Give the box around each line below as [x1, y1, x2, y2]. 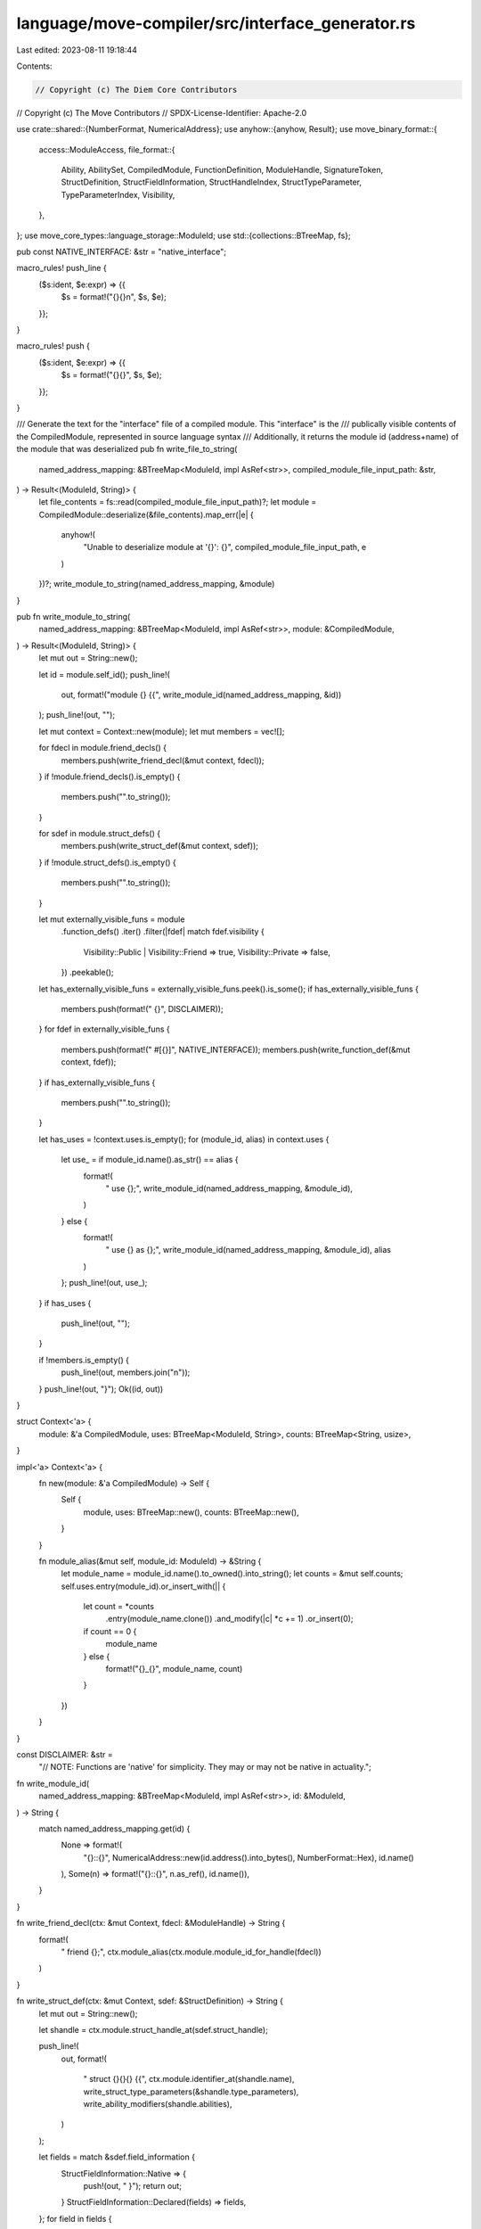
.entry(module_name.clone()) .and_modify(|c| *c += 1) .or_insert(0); [105, 1614, 354, 1624]
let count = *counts [83, 1601, 155, 1612]
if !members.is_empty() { [38, 1354, 129, 1365]
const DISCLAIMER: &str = [16, 1748, 113, 1760]
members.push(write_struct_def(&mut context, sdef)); [61, 841, 258, 851]
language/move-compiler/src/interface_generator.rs [16, 13, 416, 33]
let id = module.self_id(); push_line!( [38, 669, 171, 679]
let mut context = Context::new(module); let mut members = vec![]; [38, 726, 285, 736]
